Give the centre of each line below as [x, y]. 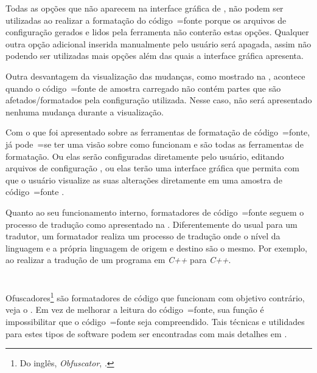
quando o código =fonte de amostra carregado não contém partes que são [143, 88]
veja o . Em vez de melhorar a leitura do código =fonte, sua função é [135, 310]
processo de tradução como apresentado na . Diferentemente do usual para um [152, 224]
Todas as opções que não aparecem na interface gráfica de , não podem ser [145, 8]
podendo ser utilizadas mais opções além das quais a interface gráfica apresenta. [155, 56]
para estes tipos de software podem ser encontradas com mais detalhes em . [146, 333]
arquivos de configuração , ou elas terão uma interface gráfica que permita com [152, 168]
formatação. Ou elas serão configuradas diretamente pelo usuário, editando [145, 156]
